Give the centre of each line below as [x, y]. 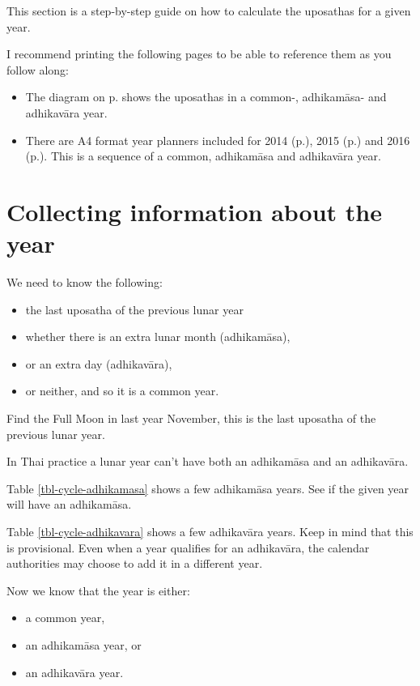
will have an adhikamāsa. [69, 504]
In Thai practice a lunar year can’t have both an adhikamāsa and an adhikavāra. [208, 461]
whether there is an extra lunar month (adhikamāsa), [158, 337]
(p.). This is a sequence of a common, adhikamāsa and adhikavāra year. [203, 156]
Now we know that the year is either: [98, 590]
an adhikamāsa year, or [83, 644]
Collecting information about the [194, 211]
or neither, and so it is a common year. [122, 391]
